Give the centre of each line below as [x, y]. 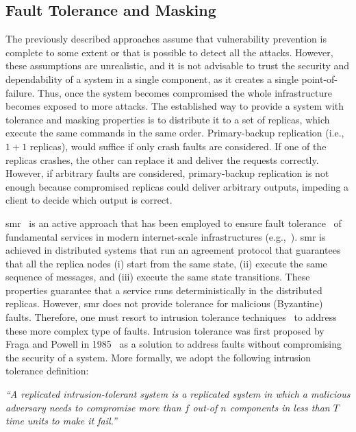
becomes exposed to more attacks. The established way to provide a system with [175, 106]
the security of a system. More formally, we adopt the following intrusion [158, 357]
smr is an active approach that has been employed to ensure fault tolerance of [174, 223]
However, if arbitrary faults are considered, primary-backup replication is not [167, 173]
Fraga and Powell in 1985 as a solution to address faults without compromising [174, 344]
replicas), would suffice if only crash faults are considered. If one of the [178, 146]
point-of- [320, 79]
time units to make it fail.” [61, 421]
